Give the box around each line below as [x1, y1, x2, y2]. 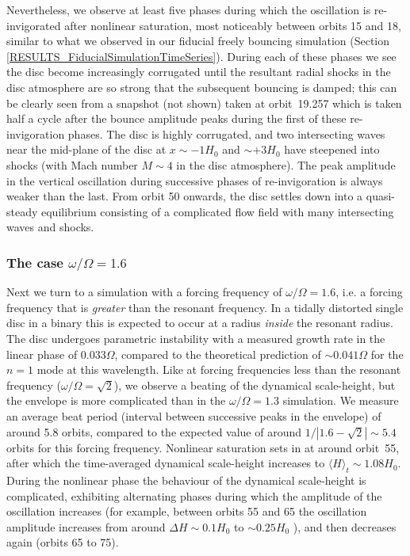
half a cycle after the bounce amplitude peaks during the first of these [6, 110, 347, 127]
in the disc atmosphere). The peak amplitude [176, 156, 396, 173]
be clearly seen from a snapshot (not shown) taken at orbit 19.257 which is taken [6, 94, 402, 111]
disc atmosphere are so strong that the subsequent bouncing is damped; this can [6, 78, 397, 95]
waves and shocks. [6, 219, 94, 235]
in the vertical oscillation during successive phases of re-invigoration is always [6, 172, 383, 189]
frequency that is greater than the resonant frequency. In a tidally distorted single [6, 299, 404, 315]
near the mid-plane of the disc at [6, 141, 167, 158]
